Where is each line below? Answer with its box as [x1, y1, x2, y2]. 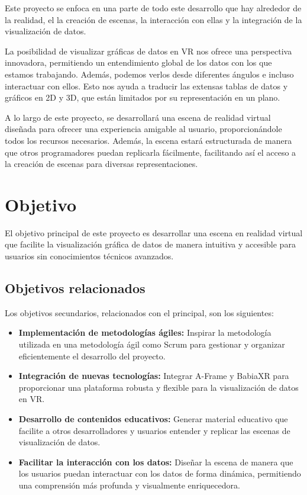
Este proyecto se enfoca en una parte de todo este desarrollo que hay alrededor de [5, 2, 302, 14]
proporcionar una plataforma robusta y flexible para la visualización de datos [18, 381, 299, 393]
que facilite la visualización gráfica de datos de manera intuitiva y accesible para [5, 238, 296, 250]
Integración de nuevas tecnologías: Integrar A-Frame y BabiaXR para [18, 369, 289, 382]
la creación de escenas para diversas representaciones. [5, 157, 198, 170]
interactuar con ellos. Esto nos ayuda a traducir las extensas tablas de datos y [5, 79, 288, 92]
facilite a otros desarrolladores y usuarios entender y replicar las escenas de [18, 424, 290, 436]
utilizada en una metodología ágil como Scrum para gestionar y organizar [18, 338, 285, 351]
